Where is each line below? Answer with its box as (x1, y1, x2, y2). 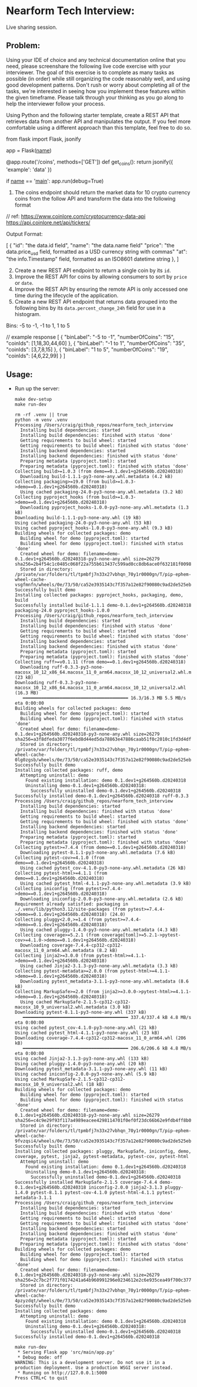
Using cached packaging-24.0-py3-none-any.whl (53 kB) (14, 520, 152, 526)
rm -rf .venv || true (14, 412, 68, 418)
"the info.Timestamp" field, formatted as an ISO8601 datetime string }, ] (6, 255, 179, 263)
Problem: (6, 41, 41, 51)
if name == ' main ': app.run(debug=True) (6, 177, 104, 184)
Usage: (6, 369, 34, 379)
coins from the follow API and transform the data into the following (14, 195, 176, 202)
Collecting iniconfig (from (14, 886, 84, 892)
